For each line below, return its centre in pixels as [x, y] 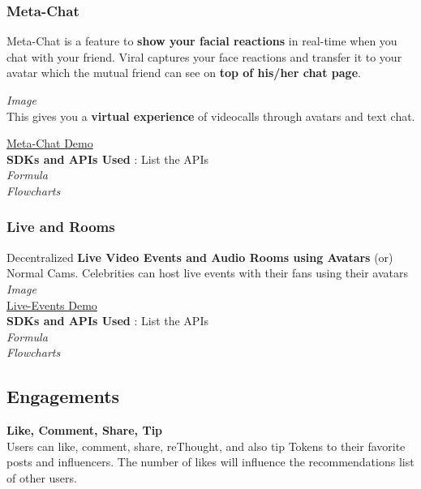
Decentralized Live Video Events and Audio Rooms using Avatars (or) [200, 257]
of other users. [42, 477]
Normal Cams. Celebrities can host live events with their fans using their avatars [207, 273]
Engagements [63, 396]
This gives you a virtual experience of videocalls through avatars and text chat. [211, 116]
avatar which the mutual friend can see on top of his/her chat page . [184, 73]
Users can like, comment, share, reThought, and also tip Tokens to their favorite [206, 446]
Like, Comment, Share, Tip [85, 430]
